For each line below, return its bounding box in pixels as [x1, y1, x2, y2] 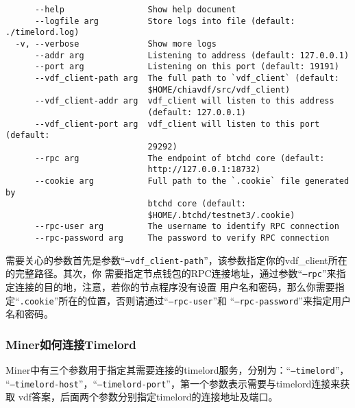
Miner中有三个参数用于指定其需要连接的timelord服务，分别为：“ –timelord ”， [5, 363, 350, 377]
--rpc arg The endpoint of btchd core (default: [34, 153, 325, 163]
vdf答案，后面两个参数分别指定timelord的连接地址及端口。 [18, 389, 278, 404]
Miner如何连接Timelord [5, 335, 136, 352]
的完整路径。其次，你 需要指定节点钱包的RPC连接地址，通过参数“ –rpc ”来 [5, 266, 336, 280]
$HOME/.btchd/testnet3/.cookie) [147, 210, 295, 220]
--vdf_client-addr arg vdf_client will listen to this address [34, 96, 334, 106]
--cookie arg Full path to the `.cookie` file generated [34, 176, 350, 186]
